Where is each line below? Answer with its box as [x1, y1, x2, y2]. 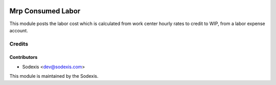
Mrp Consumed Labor [9, 7, 81, 15]
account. [9, 27, 28, 33]
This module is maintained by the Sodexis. [9, 73, 99, 79]
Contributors [9, 54, 38, 60]
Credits [9, 40, 28, 47]
